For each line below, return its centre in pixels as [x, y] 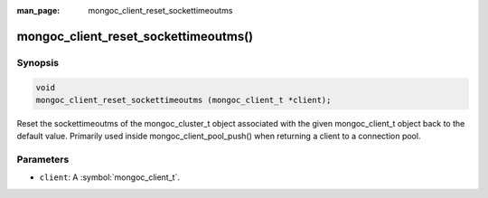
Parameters [43, 160]
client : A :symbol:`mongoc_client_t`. [110, 177]
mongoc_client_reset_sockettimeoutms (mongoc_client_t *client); [183, 100]
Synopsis [38, 62]
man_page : [38, 10]
